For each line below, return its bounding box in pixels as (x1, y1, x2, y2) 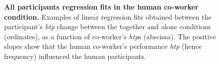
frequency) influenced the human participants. (4, 50, 146, 61)
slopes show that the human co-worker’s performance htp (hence (4, 41, 202, 51)
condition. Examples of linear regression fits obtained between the (4, 11, 212, 22)
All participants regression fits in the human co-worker (4, 2, 199, 12)
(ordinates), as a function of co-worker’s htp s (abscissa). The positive (4, 31, 216, 41)
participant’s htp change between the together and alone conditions (4, 21, 211, 32)
